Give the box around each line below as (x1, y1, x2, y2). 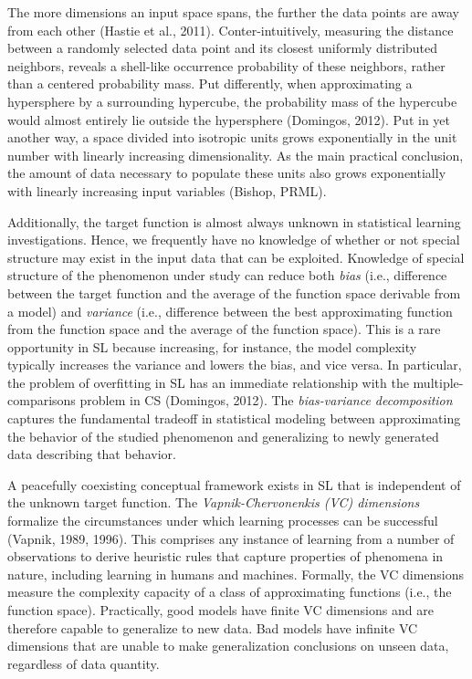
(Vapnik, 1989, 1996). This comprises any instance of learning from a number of (7, 528, 455, 548)
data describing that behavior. (7, 444, 176, 464)
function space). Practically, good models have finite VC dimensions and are (7, 601, 434, 619)
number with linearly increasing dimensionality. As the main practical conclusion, (7, 145, 464, 164)
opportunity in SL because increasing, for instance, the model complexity (7, 337, 417, 356)
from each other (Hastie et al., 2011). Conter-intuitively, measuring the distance (7, 20, 454, 39)
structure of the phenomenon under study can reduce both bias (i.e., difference (7, 266, 447, 285)
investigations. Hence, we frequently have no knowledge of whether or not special (7, 230, 460, 249)
